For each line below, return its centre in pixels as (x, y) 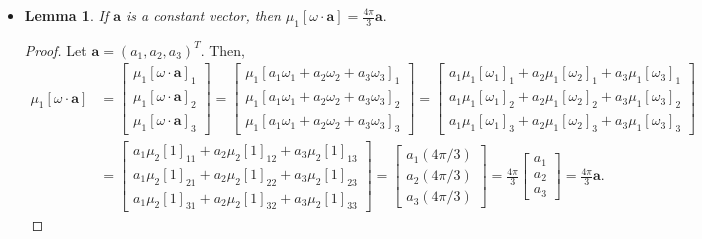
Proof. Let (55, 49)
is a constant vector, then (203, 15)
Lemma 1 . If (66, 15)
